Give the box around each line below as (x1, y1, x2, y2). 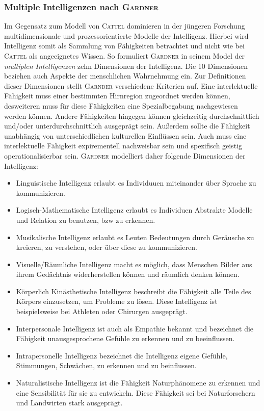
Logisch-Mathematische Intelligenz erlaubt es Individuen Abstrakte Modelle (16, 204, 253, 215)
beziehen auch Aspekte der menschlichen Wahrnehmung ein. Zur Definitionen (4, 70, 246, 81)
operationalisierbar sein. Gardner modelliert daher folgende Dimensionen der (4, 150, 246, 161)
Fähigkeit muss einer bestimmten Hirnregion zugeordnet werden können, (4, 90, 230, 101)
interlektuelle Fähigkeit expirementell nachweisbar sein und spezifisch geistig (4, 140, 243, 151)
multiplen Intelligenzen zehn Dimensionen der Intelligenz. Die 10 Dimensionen (4, 60, 248, 71)
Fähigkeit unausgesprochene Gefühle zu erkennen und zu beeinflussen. (16, 333, 235, 344)
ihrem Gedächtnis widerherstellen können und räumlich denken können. (16, 269, 240, 279)
